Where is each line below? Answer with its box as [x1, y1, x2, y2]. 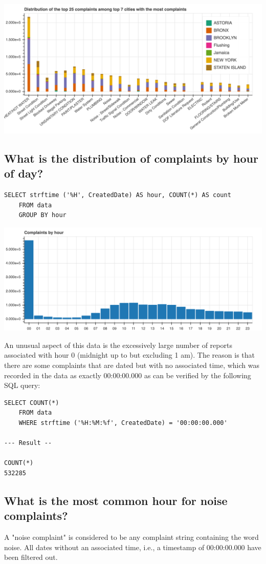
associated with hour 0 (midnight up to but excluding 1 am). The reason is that [4, 349, 255, 360]
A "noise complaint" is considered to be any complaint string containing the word [4, 532, 259, 542]
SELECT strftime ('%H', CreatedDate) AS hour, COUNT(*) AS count [4, 191, 231, 199]
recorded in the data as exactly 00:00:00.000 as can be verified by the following [4, 369, 251, 380]
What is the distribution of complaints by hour [4, 150, 258, 166]
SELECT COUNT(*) [4, 399, 59, 406]
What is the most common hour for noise [4, 492, 228, 508]
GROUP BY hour [18, 211, 66, 219]
